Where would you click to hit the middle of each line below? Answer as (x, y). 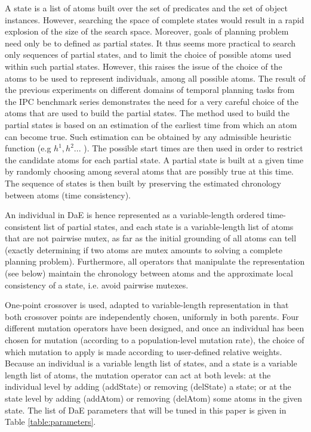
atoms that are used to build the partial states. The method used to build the (147, 113)
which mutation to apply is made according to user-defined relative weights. (144, 351)
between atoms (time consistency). (68, 195)
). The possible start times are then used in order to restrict (193, 148)
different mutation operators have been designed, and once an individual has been (155, 328)
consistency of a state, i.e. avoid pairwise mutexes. (97, 285)
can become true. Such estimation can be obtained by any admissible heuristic (148, 136)
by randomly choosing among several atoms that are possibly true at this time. (149, 171)
